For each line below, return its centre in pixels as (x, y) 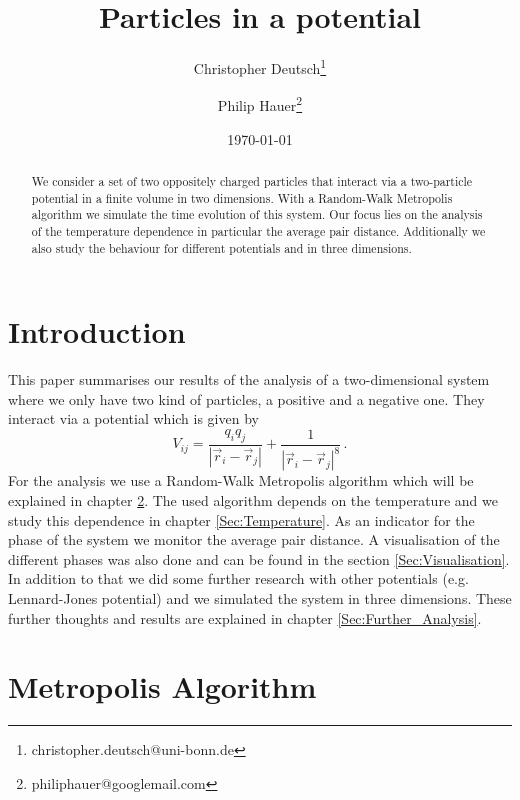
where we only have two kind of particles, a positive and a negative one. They (246, 398)
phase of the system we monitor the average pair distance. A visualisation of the (254, 539)
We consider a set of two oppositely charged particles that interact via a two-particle (252, 181)
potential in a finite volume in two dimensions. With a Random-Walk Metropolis (242, 197)
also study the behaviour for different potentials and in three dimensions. (221, 247)
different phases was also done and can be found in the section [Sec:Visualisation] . (259, 558)
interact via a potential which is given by (133, 418)
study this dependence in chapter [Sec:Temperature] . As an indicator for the (241, 519)
